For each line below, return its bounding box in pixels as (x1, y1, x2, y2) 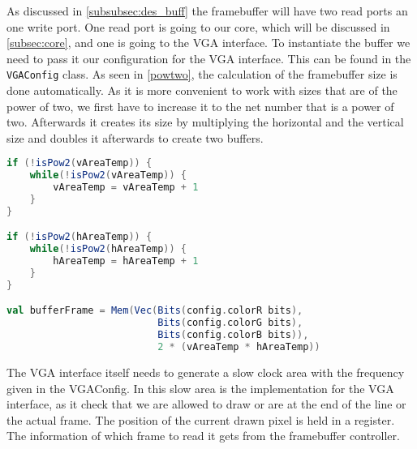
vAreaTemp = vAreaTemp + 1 (53, 182, 199, 194)
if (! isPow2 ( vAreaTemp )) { (6, 157, 153, 169)
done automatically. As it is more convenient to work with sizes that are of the (6, 82, 398, 99)
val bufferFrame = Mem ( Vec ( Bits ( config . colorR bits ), (6, 305, 303, 317)
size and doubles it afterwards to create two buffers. (6, 129, 264, 146)
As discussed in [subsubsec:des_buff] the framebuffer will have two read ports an (6, 2, 408, 19)
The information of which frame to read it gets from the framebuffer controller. (6, 427, 400, 444)
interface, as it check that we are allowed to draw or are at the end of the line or (6, 396, 406, 413)
